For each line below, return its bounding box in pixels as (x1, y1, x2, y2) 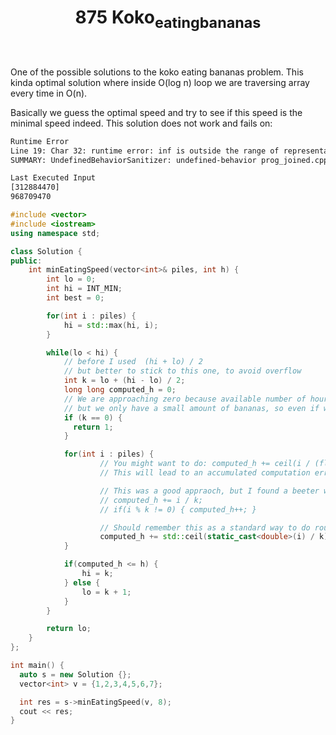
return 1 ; (73, 422, 114, 432)
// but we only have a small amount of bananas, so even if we (63, 403, 333, 413)
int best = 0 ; (46, 293, 105, 303)
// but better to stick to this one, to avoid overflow (63, 366, 302, 376)
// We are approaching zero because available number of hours (63, 394, 333, 404)
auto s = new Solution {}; (19, 669, 132, 680)
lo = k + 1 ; (81, 587, 132, 597)
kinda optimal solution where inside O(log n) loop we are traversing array (10, 76, 310, 88)
